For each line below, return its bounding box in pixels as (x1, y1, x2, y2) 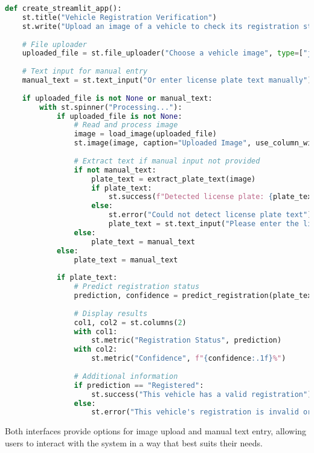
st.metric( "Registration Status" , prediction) (91, 336, 282, 345)
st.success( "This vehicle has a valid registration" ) (91, 390, 312, 399)
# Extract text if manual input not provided (74, 156, 260, 165)
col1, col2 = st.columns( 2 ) (74, 318, 187, 327)
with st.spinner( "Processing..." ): (39, 103, 182, 112)
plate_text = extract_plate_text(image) (91, 174, 256, 183)
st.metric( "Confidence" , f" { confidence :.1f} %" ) (91, 354, 286, 363)
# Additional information (74, 372, 178, 381)
